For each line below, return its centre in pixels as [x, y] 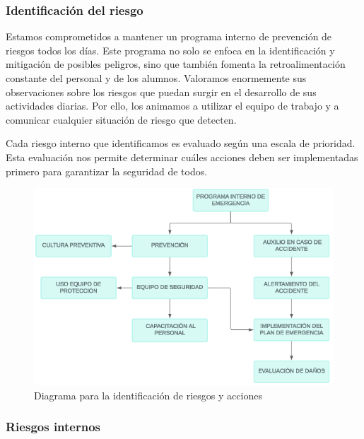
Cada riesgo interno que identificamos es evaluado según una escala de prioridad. [181, 143]
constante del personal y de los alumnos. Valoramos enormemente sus [156, 78]
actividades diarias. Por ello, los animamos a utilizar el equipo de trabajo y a [172, 106]
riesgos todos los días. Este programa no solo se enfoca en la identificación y [170, 50]
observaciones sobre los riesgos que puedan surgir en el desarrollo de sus [161, 92]
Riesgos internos [53, 427]
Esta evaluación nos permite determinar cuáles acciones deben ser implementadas [182, 157]
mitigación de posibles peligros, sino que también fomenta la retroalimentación [176, 64]
